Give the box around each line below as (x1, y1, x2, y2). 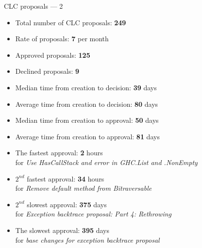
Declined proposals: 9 (15, 66, 80, 76)
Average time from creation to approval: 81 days (15, 131, 160, 141)
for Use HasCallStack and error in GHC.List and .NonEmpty (15, 157, 198, 167)
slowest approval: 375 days (27, 199, 107, 209)
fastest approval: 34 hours (27, 173, 104, 183)
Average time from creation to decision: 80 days (15, 99, 158, 109)
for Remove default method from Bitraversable (15, 183, 152, 193)
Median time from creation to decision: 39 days (15, 82, 157, 92)
